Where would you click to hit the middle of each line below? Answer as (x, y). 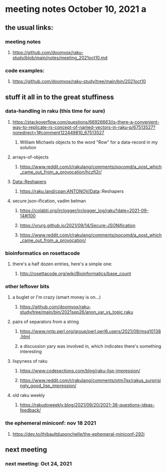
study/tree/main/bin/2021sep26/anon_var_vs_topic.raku (76, 312)
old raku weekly (29, 395)
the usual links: (29, 28)
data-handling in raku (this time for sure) (55, 111)
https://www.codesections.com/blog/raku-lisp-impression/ (80, 371)
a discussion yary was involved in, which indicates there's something (90, 346)
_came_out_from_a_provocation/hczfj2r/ (61, 172)
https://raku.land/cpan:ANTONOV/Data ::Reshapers (72, 191)
